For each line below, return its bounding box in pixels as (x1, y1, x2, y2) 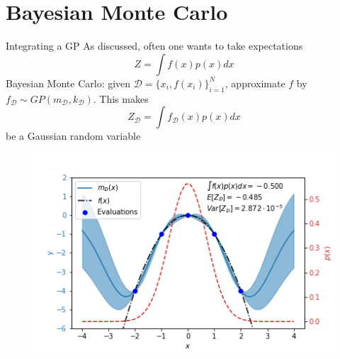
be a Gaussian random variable (6, 128, 141, 143)
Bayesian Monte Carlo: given (6, 75, 131, 90)
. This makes (93, 91, 149, 106)
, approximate (225, 75, 285, 90)
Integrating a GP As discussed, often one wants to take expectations (6, 38, 303, 53)
